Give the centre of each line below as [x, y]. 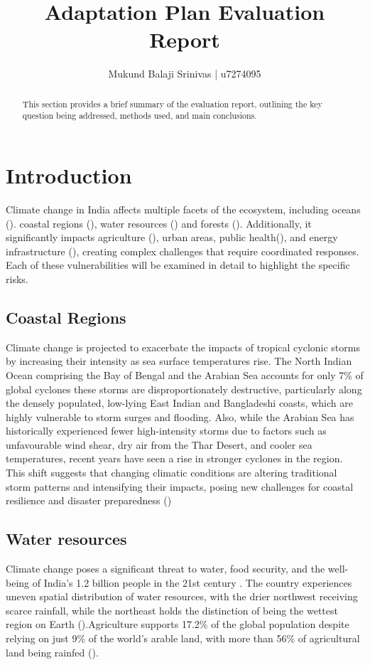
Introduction [69, 175]
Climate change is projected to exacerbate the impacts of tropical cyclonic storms [183, 347]
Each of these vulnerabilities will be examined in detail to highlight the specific [178, 265]
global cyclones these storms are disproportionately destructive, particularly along [184, 389]
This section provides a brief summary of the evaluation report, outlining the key [172, 103]
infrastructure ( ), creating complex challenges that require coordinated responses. [183, 251]
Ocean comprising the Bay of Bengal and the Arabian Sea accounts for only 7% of [185, 374]
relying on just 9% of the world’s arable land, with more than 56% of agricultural [183, 638]
